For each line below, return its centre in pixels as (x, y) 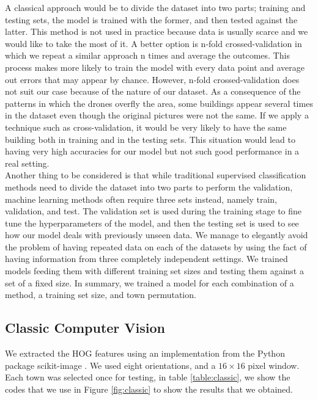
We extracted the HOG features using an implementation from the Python (145, 353)
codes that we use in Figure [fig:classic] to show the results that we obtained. (149, 389)
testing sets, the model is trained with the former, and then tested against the (151, 19)
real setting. (27, 163)
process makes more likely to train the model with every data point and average (155, 67)
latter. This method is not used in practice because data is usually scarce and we (157, 31)
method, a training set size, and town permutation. (101, 295)
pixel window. (274, 365)
